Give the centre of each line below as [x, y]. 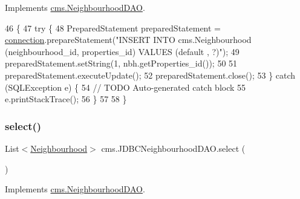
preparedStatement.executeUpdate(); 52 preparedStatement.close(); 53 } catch [150, 75]
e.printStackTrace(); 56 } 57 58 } [66, 99]
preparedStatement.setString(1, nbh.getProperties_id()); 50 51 [121, 63]
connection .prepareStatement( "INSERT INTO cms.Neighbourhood [128, 40]
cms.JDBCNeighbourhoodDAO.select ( [173, 148]
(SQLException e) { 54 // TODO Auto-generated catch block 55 [126, 87]
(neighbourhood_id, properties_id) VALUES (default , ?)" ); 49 [122, 51]
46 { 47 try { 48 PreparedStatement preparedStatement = [113, 28]
